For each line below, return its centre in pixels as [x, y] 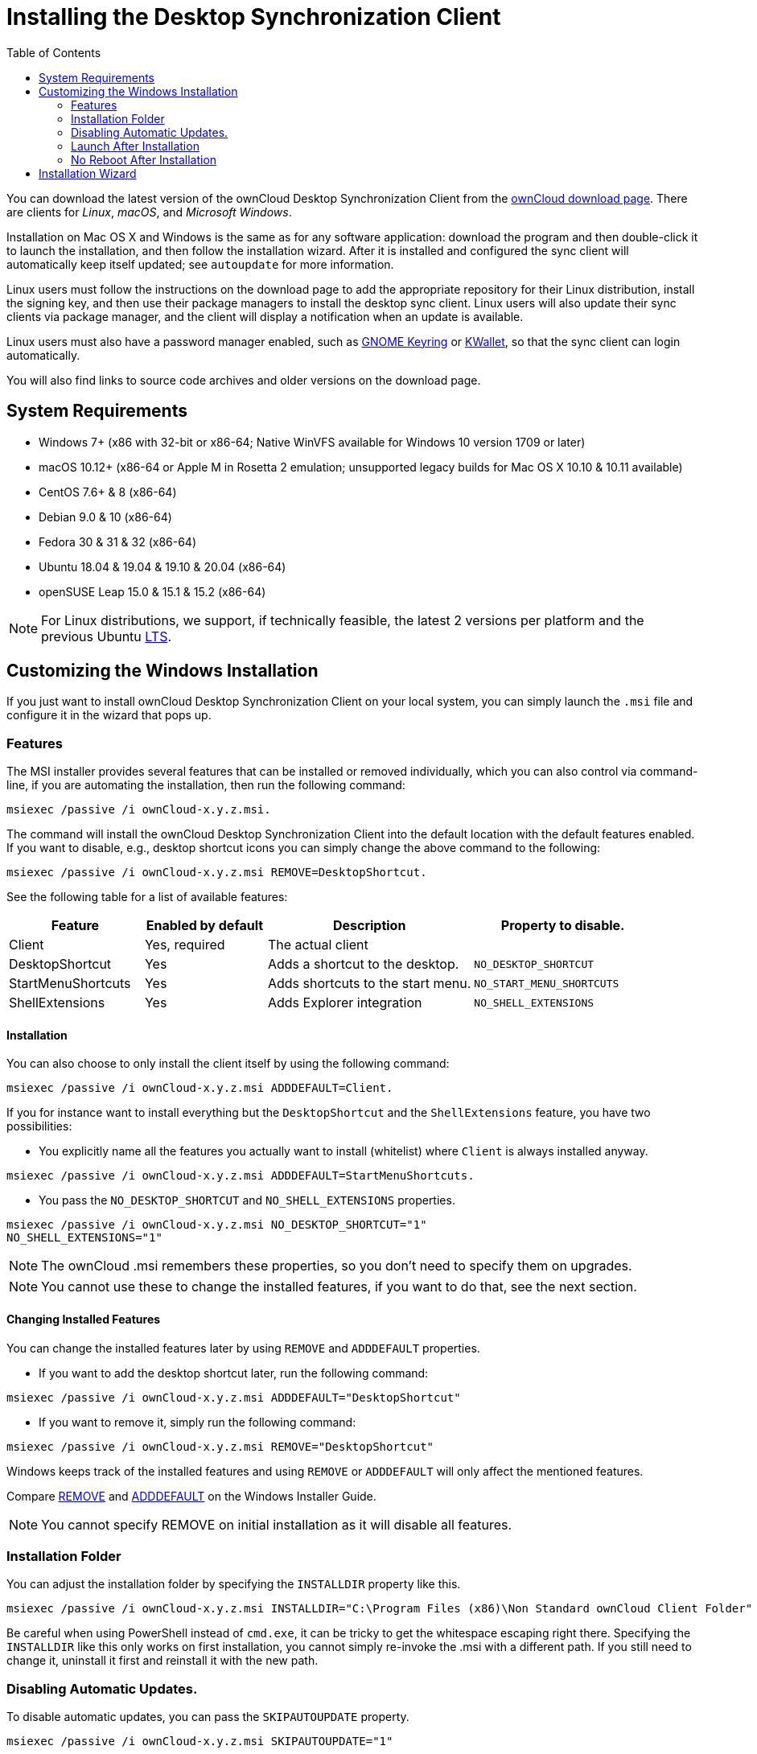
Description [369, 926]
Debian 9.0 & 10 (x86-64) [105, 517]
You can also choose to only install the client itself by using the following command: [228, 1064]
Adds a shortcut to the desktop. [363, 964]
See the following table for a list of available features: [147, 897]
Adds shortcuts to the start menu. [369, 984]
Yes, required [185, 945]
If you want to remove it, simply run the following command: [197, 1422]
